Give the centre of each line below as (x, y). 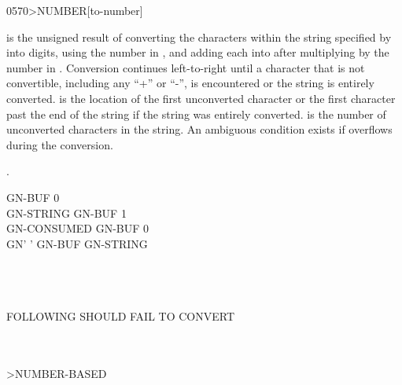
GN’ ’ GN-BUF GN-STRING (77, 243)
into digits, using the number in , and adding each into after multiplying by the (198, 52)
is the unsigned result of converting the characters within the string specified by (199, 37)
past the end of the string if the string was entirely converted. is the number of (196, 114)
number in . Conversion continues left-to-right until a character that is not (186, 67)
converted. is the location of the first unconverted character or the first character (201, 98)
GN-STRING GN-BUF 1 (66, 213)
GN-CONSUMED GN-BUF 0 (78, 228)
